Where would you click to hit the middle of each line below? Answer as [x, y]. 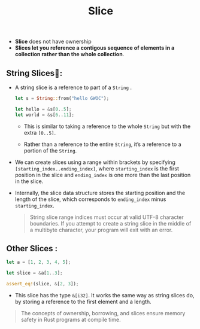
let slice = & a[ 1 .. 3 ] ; [34, 273]
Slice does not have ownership [53, 42]
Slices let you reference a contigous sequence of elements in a [95, 48]
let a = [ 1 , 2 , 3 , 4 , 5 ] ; [39, 262]
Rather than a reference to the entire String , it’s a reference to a [102, 144]
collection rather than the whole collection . [69, 54]
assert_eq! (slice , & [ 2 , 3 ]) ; [43, 284]
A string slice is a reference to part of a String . [73, 87]
